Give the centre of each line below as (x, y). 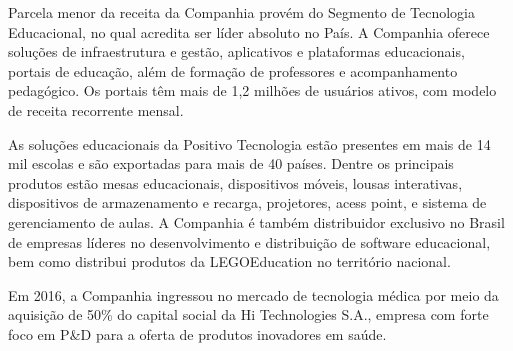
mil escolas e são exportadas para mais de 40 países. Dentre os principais (231, 163)
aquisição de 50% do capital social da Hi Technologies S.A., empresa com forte (248, 314)
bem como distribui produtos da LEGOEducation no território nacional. (229, 261)
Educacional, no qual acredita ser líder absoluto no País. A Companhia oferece (249, 31)
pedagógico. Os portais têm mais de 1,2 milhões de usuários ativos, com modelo (252, 90)
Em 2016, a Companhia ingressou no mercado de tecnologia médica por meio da (253, 294)
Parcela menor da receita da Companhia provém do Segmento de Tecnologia (241, 12)
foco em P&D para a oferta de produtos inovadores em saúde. (197, 333)
